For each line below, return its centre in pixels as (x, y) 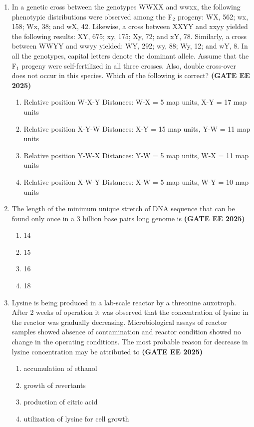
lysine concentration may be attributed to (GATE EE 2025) (107, 351)
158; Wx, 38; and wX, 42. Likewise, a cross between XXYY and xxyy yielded (130, 26)
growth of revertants (55, 385)
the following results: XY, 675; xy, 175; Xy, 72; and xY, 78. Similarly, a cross (129, 36)
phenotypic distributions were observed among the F (92, 16)
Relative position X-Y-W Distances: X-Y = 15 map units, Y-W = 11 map (137, 128)
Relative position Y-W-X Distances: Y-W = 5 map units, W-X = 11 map (136, 155)
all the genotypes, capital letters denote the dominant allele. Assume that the (130, 55)
